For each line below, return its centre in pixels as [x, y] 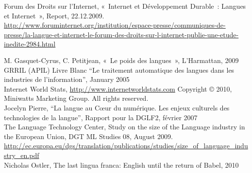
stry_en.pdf [22, 155]
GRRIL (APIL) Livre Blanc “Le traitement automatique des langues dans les [119, 70]
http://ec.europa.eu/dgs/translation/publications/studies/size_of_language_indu [126, 146]
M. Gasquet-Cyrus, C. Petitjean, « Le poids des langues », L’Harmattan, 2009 [121, 60]
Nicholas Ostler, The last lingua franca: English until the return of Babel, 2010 [121, 165]
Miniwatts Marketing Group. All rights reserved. [76, 98]
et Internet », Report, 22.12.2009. [54, 15]
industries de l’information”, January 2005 [67, 79]
